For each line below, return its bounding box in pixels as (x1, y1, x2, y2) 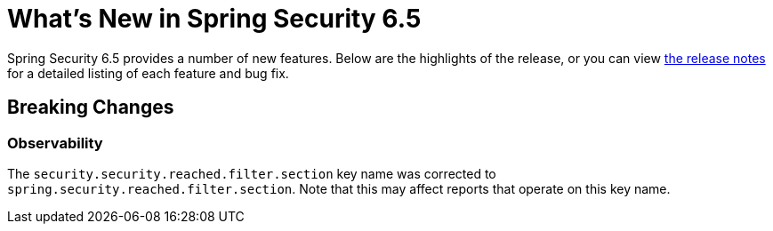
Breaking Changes (7, 96, 174, 119)
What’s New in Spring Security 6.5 (7, 4, 422, 34)
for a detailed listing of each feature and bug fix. (7, 65, 289, 81)
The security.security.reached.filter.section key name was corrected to (7, 165, 496, 181)
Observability (7, 133, 103, 152)
